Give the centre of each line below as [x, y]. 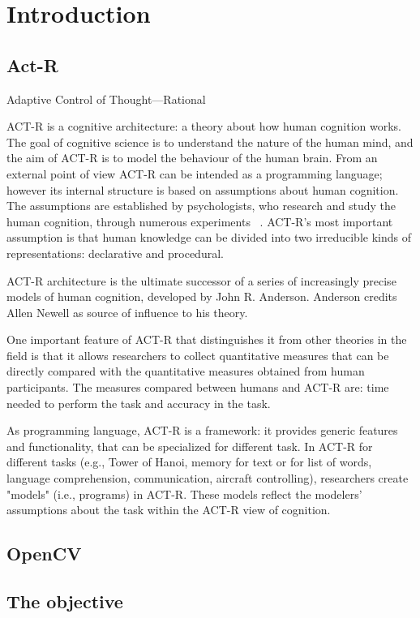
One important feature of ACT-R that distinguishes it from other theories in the [207, 339]
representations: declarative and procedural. [115, 253]
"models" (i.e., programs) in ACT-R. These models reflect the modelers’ [184, 494]
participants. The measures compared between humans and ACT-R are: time [198, 387]
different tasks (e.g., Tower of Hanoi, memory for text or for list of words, [189, 462]
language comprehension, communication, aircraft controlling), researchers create [208, 478]
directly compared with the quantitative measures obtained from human [186, 371]
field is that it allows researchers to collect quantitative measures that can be [198, 355]
